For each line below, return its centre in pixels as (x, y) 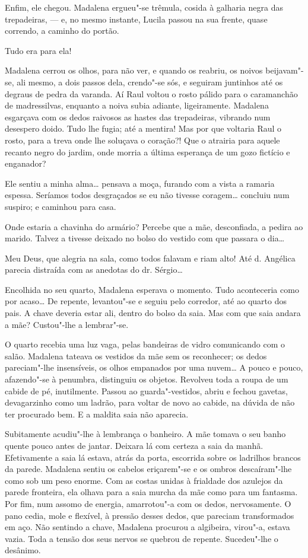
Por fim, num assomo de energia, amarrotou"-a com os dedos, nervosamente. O (148, 503)
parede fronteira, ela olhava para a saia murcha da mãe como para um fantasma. (151, 492)
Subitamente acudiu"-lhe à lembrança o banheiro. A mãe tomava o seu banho (145, 434)
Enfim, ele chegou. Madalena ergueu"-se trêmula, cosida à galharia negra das (144, 7)
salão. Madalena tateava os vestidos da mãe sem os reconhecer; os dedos (136, 355)
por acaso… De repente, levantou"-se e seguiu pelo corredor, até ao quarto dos (146, 301)
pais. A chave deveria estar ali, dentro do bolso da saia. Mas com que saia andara (153, 313)
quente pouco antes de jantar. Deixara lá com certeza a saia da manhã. (134, 445)
